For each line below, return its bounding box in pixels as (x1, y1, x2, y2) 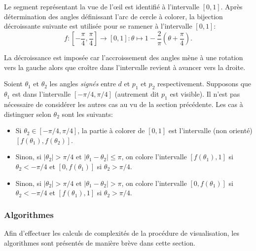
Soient (4, 78, 23, 89)
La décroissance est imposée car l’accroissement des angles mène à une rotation (4, 52, 243, 63)
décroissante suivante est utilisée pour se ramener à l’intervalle (4, 21, 192, 31)
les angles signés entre (49, 78, 116, 89)
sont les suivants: (62, 108, 113, 119)
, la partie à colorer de (77, 125, 145, 136)
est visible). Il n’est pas (170, 89, 240, 99)
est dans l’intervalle (12, 89, 71, 99)
